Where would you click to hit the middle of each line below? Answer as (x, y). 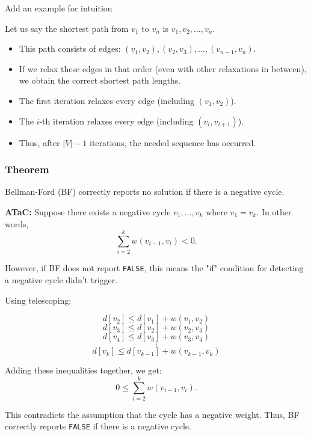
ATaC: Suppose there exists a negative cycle (88, 211)
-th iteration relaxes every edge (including (116, 121)
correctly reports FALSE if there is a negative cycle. (98, 426)
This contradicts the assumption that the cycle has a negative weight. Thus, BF (152, 414)
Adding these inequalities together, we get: (83, 370)
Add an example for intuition (59, 8)
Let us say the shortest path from (67, 28)
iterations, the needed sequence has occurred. (173, 142)
